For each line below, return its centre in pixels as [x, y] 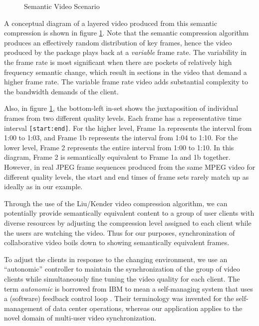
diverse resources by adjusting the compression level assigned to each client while [128, 222]
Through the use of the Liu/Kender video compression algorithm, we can [116, 203]
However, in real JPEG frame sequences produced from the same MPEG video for [130, 166]
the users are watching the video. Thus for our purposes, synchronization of [120, 232]
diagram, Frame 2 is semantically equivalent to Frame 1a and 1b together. [117, 157]
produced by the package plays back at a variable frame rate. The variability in [125, 52]
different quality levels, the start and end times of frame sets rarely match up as [127, 176]
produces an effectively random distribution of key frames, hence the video [118, 42]
